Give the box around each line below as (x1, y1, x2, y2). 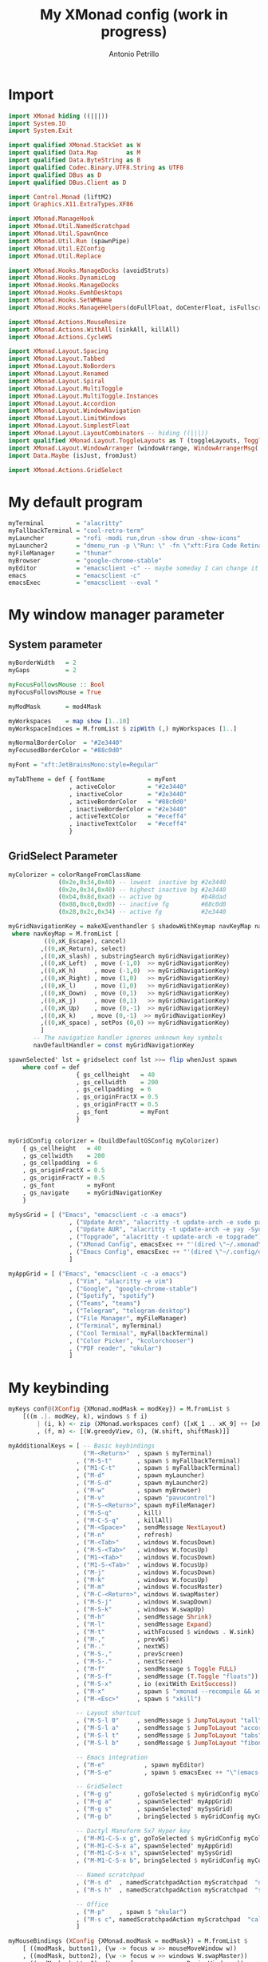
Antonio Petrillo (108, 49, 160, 58)
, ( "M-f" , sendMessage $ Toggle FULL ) (76, 1665, 238, 1673)
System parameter (8, 638, 103, 651)
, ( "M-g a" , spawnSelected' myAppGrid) (76, 1798, 234, 1806)
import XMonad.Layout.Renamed (8, 370, 109, 378)
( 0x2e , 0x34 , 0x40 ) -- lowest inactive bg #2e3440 (58, 878, 227, 886)
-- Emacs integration (76, 1753, 148, 1761)
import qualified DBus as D (8, 170, 102, 179)
